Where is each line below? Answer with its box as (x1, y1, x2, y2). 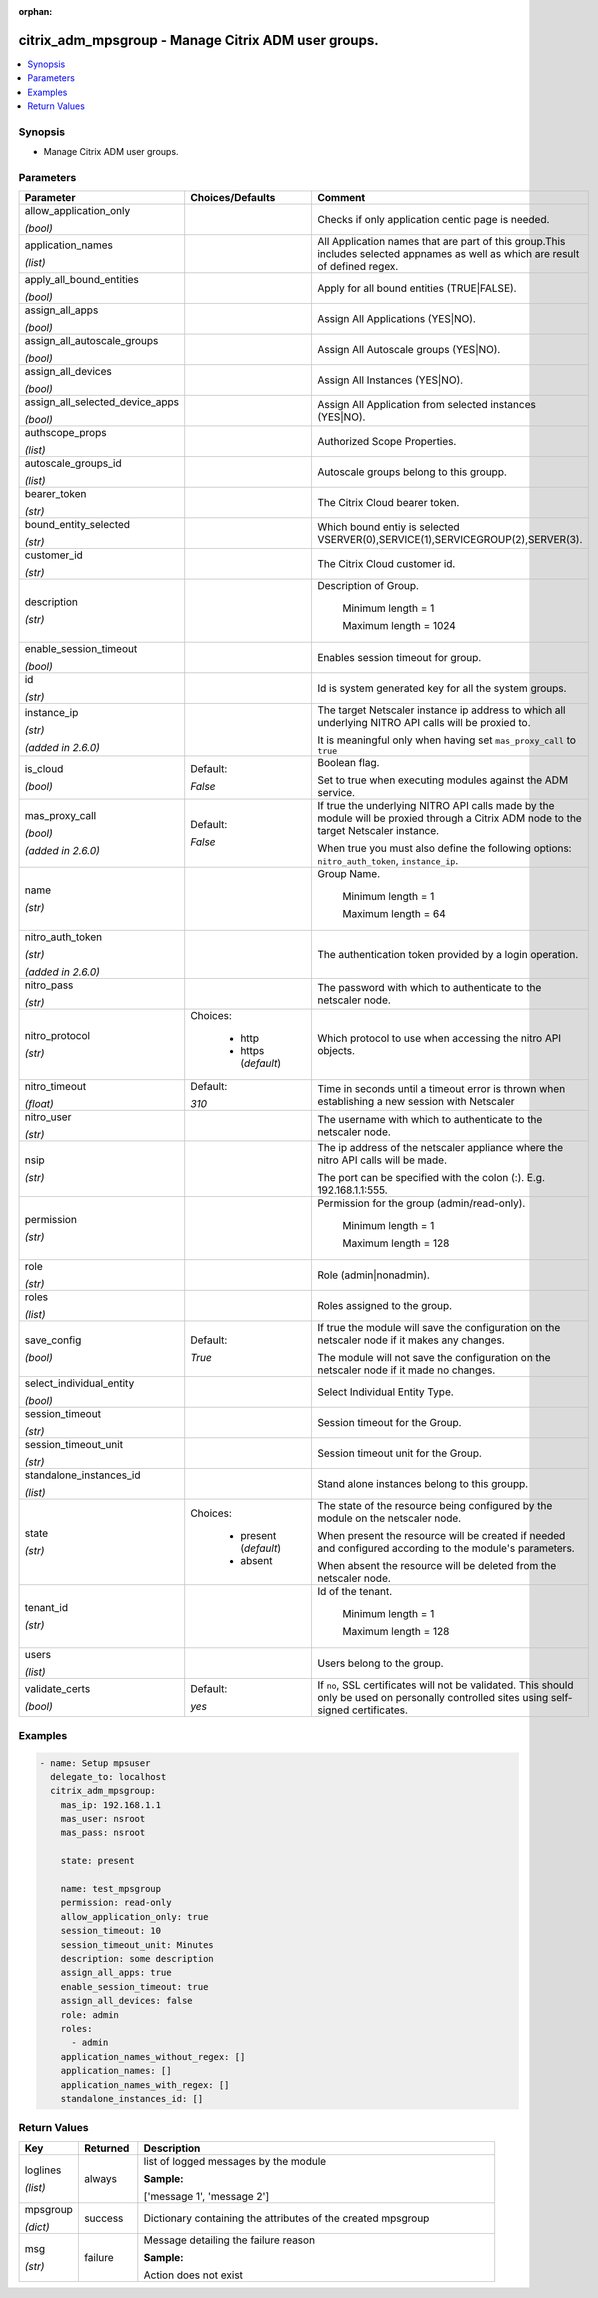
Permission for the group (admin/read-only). (316, 1196, 526, 1210)
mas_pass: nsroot (60, 1827, 146, 1839)
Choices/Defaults (190, 191, 276, 205)
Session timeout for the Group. (316, 1416, 462, 1430)
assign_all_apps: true (60, 1967, 172, 1979)
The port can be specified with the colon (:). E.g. (316, 1171, 545, 1185)
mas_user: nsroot (60, 1813, 146, 1825)
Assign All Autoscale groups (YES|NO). (316, 343, 501, 357)
